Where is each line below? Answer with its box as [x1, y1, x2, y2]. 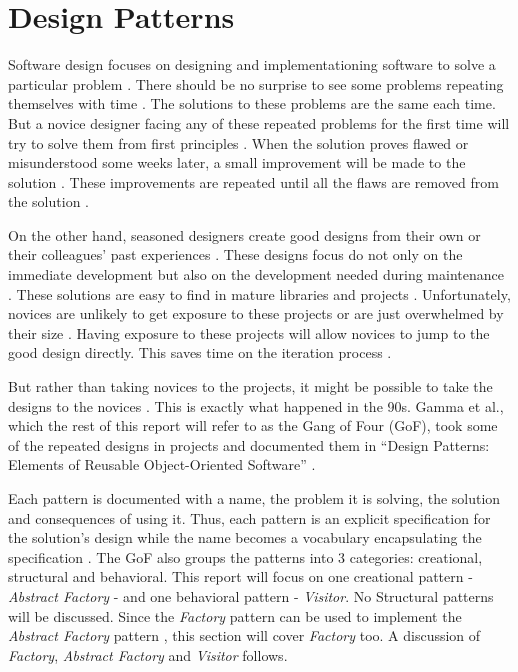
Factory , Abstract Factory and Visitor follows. [8, 644, 288, 665]
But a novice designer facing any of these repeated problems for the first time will [8, 112, 510, 133]
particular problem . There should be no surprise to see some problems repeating [8, 73, 504, 94]
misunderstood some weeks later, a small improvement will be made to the [8, 152, 466, 173]
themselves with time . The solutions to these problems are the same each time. [8, 93, 496, 114]
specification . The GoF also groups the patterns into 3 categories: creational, [8, 546, 483, 567]
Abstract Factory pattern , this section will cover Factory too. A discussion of [8, 625, 481, 646]
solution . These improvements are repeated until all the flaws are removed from [8, 171, 499, 192]
